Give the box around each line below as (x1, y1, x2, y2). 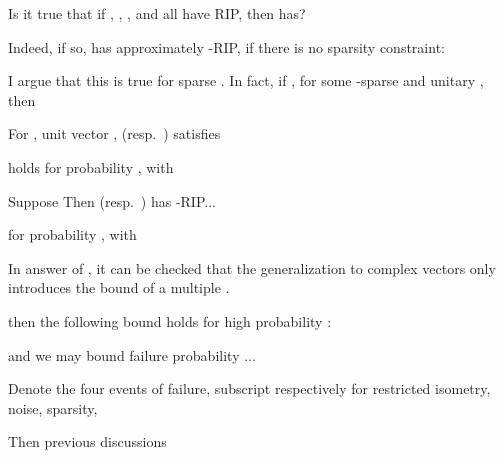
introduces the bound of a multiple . (8, 277, 230, 298)
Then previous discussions (8, 431, 167, 452)
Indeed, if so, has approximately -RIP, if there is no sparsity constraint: (8, 36, 445, 57)
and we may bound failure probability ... (8, 344, 256, 365)
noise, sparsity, (8, 397, 98, 418)
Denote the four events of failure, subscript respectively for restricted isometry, (8, 378, 491, 399)
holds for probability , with (8, 156, 174, 177)
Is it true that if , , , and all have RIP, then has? (8, 3, 306, 23)
